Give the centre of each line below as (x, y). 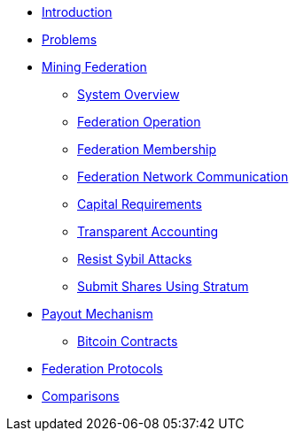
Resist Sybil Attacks (135, 259)
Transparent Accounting (148, 231)
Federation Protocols (102, 369)
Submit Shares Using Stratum (163, 286)
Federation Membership (147, 149)
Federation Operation (139, 122)
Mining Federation (94, 67)
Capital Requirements (140, 204)
